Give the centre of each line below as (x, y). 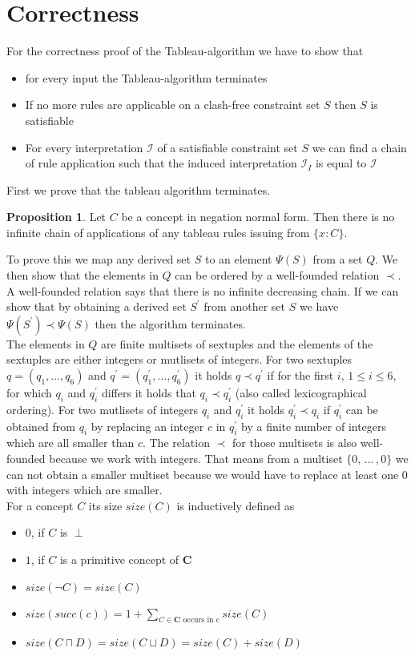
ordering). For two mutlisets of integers (102, 409)
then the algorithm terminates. (170, 323)
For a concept (40, 505)
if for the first (300, 375)
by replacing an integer (147, 426)
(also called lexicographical (301, 393)
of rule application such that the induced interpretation (161, 163)
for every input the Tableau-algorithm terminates (146, 77)
